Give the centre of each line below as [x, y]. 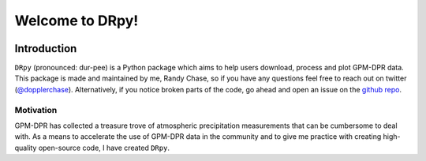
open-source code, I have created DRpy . [104, 148]
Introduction [46, 49]
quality [26, 148]
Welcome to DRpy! [77, 21]
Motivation [36, 110]
